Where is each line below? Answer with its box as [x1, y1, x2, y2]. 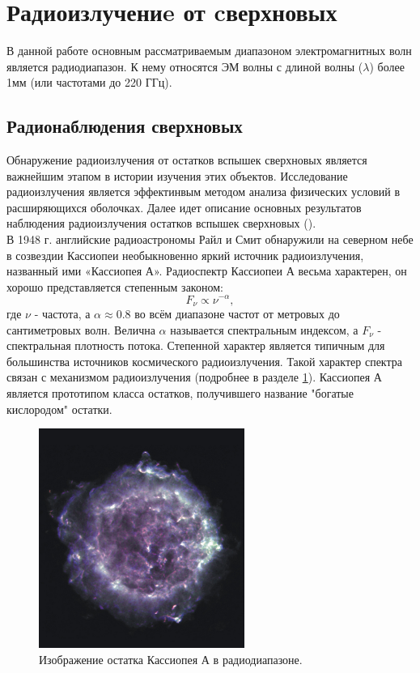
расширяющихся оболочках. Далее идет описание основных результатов [6, 198, 362, 215]
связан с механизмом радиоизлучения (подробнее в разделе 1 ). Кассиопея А [6, 368, 382, 385]
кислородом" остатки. [6, 400, 112, 417]
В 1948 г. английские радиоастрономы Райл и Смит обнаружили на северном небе [6, 231, 414, 248]
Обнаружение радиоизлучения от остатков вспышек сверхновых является [6, 151, 367, 168]
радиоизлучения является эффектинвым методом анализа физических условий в [6, 183, 401, 200]
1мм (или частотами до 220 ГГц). [6, 74, 172, 91]
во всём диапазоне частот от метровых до [134, 305, 340, 322]
